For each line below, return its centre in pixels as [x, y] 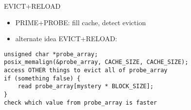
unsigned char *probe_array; [51, 54]
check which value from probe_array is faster [80, 102]
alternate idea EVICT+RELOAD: [66, 39]
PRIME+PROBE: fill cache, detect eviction [80, 22]
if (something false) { [42, 78]
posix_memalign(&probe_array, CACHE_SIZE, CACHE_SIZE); [96, 62]
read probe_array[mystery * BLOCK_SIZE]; [86, 86]
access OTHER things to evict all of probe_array [86, 71]
